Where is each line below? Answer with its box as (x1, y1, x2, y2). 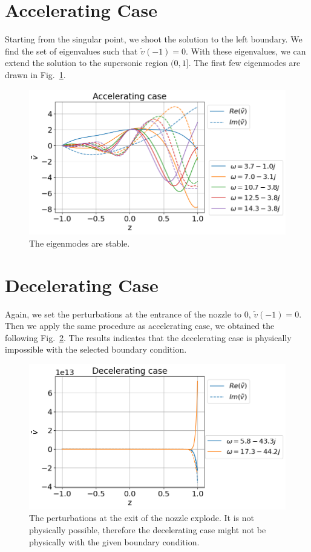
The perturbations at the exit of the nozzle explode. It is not (29, 511, 255, 524)
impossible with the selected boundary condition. (5, 343, 187, 356)
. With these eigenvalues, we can (186, 44, 306, 57)
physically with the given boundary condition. (29, 535, 200, 548)
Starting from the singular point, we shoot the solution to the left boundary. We (5, 33, 303, 45)
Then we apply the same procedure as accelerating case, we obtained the (5, 319, 275, 332)
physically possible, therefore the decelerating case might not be (29, 523, 266, 536)
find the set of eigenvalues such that (5, 44, 138, 57)
